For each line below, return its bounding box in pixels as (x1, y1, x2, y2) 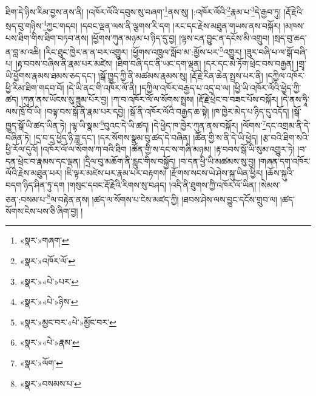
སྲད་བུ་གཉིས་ (5, 19, 44, 32)
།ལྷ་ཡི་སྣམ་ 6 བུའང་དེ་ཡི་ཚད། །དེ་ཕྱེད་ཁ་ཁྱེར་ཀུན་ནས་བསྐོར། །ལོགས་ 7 (69, 117, 266, 131)
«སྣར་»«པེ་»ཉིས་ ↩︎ (19, 295, 78, 308)
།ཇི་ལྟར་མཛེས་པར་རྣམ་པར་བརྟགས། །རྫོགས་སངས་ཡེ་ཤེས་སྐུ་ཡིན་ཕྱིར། (64, 166, 263, 179)
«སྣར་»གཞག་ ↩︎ (19, 234, 69, 247)
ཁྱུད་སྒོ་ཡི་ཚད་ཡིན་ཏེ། (5, 118, 67, 131)
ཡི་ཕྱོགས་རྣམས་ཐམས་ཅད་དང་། (5, 69, 96, 81)
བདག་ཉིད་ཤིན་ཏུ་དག (5, 178, 65, 191)
